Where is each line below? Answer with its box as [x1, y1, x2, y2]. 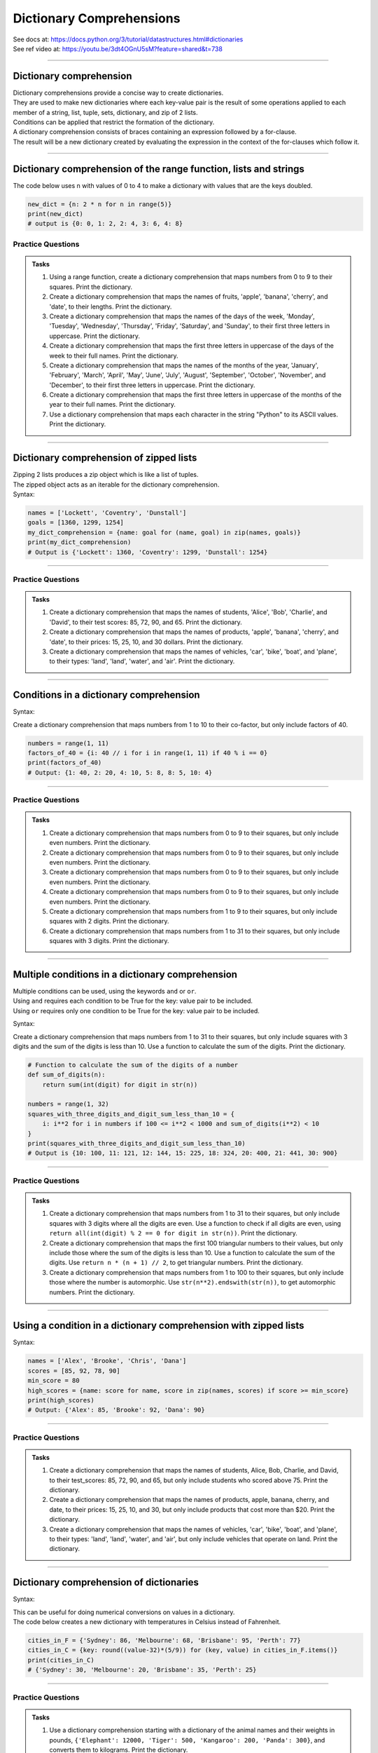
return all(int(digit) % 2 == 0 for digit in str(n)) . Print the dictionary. [49, 1229, 297, 1238]
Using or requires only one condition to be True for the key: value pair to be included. [13, 1006, 260, 1015]
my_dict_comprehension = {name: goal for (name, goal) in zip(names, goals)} [27, 528, 301, 536]
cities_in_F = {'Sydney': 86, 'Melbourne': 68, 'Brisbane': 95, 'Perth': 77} [27, 1637, 301, 1644]
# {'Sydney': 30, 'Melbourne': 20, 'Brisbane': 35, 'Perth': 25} [27, 1666, 257, 1674]
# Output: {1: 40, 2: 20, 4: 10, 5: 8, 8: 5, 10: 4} [27, 769, 213, 776]
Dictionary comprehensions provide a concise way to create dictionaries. [13, 88, 224, 97]
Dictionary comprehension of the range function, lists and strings [13, 163, 304, 175]
